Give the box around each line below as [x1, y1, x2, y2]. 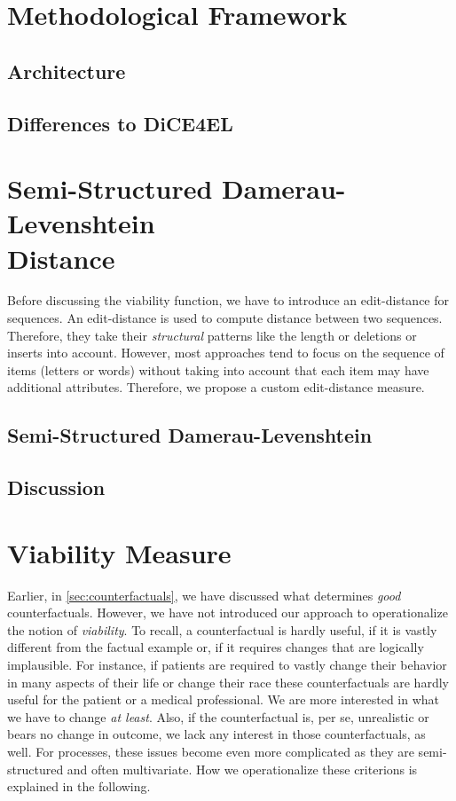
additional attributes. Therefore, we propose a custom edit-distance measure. [7, 378, 425, 397]
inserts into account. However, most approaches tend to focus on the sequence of [7, 343, 444, 362]
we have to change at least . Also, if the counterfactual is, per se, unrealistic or [7, 707, 429, 726]
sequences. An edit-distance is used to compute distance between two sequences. [7, 309, 443, 327]
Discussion [7, 474, 106, 501]
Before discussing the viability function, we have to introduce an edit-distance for [7, 291, 450, 310]
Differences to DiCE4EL [7, 109, 233, 137]
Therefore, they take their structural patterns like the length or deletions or [7, 326, 417, 344]
